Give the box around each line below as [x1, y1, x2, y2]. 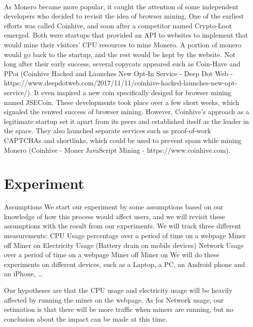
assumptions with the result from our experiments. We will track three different [4, 221, 241, 231]
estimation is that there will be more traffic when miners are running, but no [4, 304, 234, 314]
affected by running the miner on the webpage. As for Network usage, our [4, 294, 224, 305]
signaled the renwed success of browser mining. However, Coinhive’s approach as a [4, 106, 249, 117]
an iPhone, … [4, 268, 43, 279]
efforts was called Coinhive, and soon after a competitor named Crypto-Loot [4, 20, 232, 30]
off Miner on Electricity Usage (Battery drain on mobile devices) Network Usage [4, 240, 244, 250]
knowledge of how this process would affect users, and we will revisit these [4, 211, 225, 221]
